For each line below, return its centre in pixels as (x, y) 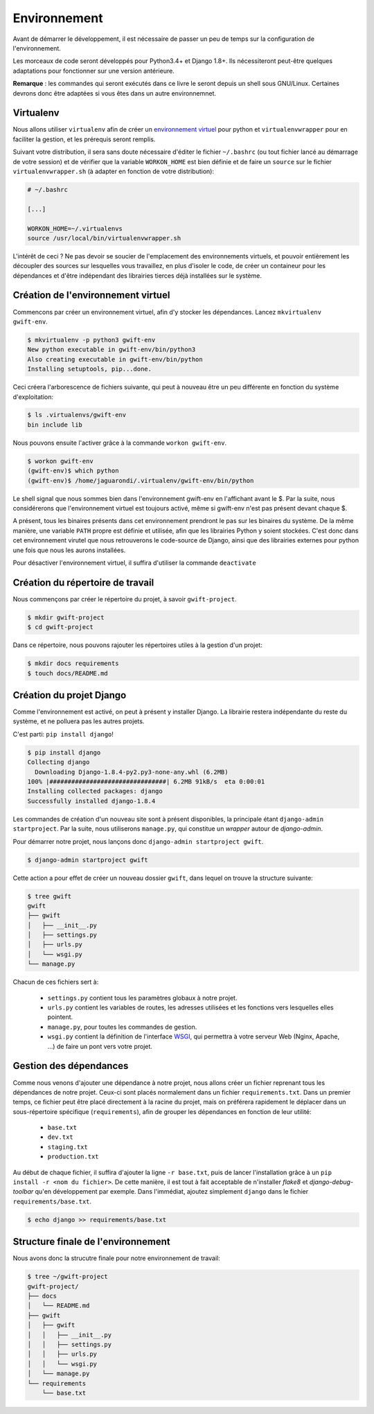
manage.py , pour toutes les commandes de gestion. (122, 1027)
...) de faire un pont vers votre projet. (100, 1046)
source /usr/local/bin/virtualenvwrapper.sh (104, 238)
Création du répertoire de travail (83, 582)
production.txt (73, 1157)
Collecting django (59, 762)
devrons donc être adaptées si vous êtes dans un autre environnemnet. (115, 93)
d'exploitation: (33, 397)
